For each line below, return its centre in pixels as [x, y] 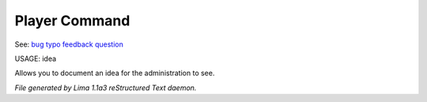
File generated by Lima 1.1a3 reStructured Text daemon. [106, 88]
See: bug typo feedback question [69, 44]
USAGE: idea [36, 59]
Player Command [72, 21]
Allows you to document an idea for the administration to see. [115, 73]
